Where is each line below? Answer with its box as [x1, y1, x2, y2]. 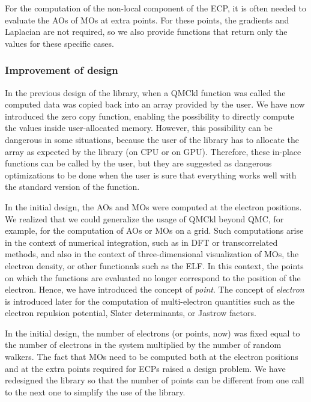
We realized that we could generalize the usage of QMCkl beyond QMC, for [5, 212, 284, 225]
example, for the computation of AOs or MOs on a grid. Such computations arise [5, 224, 304, 237]
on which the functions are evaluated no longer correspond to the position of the [5, 271, 301, 284]
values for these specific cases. [5, 37, 114, 49]
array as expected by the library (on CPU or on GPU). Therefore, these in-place [5, 145, 301, 157]
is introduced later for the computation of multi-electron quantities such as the [5, 294, 295, 307]
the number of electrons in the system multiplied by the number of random [5, 338, 282, 351]
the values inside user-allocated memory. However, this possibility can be [5, 121, 273, 134]
